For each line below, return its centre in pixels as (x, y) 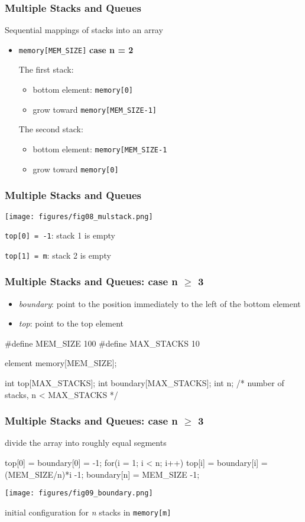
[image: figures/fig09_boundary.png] (79, 493)
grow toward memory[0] (76, 169)
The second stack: (51, 129)
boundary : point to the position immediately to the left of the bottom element (160, 303)
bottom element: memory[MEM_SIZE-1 (100, 149)
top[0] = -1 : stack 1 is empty (60, 235)
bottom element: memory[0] (83, 89)
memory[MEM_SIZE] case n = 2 (76, 49)
